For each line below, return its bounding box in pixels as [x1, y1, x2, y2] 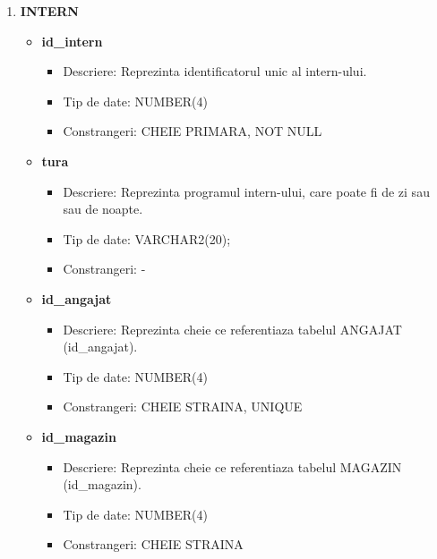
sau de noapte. [63, 199, 143, 218]
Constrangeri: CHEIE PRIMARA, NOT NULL [63, 122, 322, 140]
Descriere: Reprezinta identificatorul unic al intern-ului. [63, 62, 367, 80]
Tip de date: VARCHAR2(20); [63, 229, 231, 248]
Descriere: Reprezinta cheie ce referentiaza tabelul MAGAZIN [63, 457, 402, 476]
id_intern [41, 31, 103, 50]
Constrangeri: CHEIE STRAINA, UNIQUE [63, 397, 303, 416]
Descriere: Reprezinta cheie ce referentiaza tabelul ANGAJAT [63, 319, 402, 338]
